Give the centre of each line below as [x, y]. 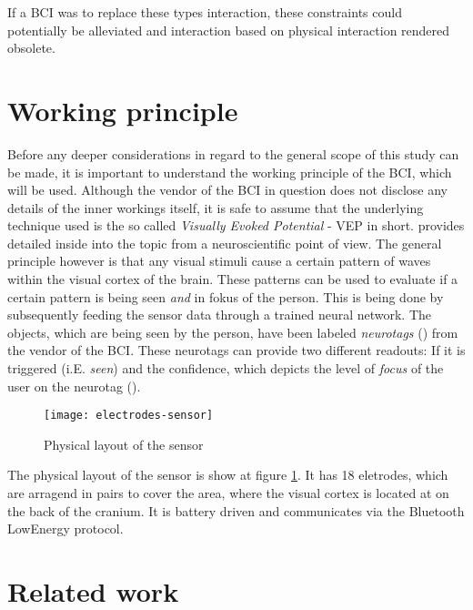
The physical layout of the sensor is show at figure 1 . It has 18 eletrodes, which [228, 475]
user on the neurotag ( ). [74, 386]
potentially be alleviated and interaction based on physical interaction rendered [229, 30]
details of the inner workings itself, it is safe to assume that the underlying [216, 207]
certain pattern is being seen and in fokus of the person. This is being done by [226, 296]
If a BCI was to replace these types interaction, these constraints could [205, 12]
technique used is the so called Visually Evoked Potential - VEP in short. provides [236, 225]
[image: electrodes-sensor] [129, 416]
